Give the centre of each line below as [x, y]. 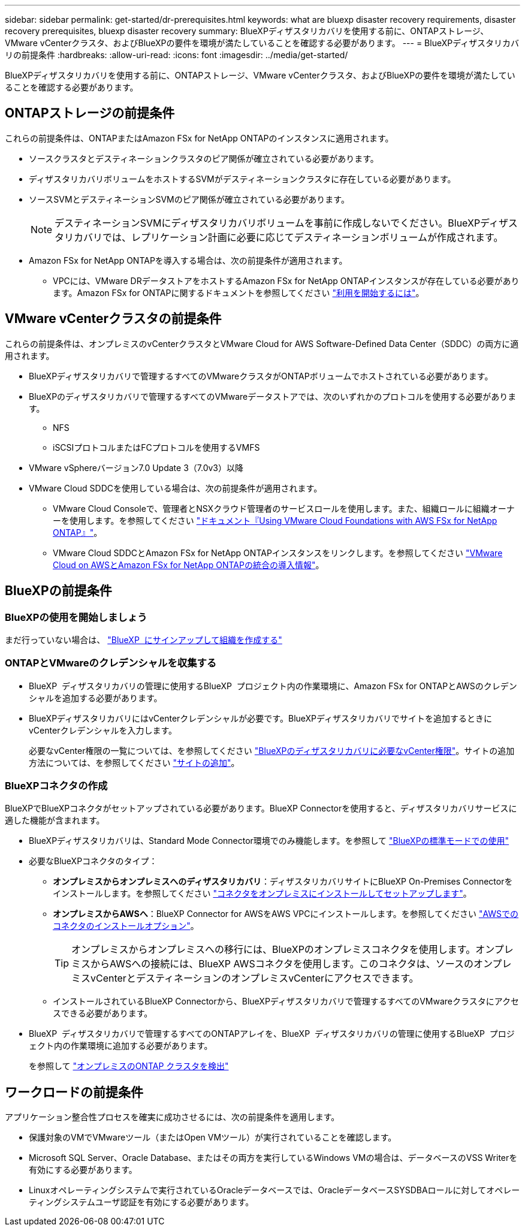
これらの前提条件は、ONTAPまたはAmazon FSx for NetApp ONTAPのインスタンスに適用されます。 [199, 138]
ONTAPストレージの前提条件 [90, 113]
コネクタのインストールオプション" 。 [126, 926]
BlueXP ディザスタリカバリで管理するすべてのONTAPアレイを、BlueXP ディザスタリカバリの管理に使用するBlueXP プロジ [272, 1034]
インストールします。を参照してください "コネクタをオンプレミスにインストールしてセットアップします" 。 [262, 894]
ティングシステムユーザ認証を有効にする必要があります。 [141, 1202]
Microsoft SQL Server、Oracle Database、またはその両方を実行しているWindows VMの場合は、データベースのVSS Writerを [273, 1158]
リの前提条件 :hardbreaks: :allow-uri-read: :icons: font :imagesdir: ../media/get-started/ [176, 55]
